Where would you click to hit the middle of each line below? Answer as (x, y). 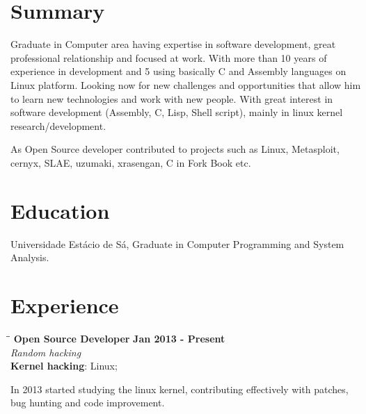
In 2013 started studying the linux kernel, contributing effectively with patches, (180, 389)
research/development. (58, 125)
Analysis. (30, 257)
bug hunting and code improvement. (88, 403)
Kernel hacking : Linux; (64, 366)
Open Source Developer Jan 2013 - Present (119, 338)
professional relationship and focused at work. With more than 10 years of (169, 57)
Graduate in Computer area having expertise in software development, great (173, 44)
